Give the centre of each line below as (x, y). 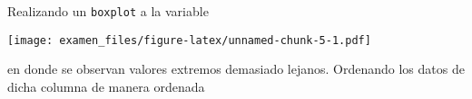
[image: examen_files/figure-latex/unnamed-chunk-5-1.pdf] (189, 40)
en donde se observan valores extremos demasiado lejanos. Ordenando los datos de (236, 69)
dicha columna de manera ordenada (106, 86)
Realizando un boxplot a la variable (108, 11)
